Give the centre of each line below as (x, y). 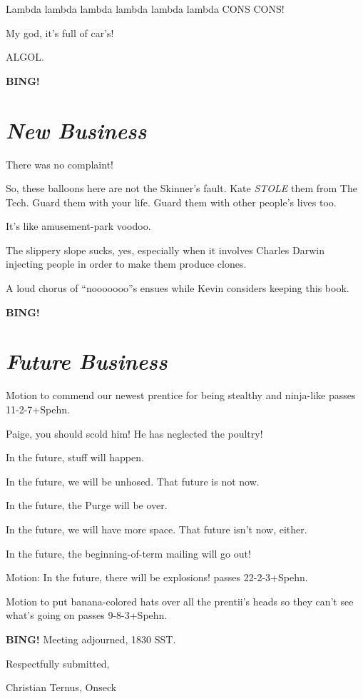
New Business (76, 130)
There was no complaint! (60, 164)
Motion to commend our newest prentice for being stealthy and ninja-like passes (181, 395)
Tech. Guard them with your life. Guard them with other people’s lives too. (171, 202)
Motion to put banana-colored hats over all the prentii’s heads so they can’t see (180, 601)
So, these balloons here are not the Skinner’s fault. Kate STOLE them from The (181, 188)
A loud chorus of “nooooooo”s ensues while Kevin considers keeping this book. (178, 288)
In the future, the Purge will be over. (87, 505)
